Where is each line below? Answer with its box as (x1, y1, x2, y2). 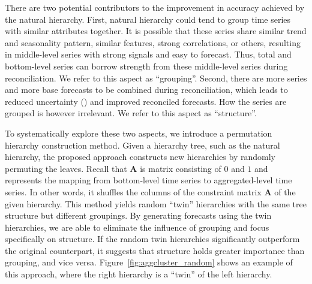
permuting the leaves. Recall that (5, 162, 127, 174)
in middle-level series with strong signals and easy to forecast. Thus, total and (5, 48, 292, 61)
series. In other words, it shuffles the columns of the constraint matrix (5, 185, 262, 198)
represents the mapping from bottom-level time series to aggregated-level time (5, 174, 292, 186)
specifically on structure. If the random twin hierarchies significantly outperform (5, 232, 300, 245)
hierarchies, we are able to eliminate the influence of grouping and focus (5, 220, 269, 233)
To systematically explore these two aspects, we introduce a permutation (5, 126, 272, 139)
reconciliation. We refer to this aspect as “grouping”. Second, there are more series (5, 71, 307, 84)
